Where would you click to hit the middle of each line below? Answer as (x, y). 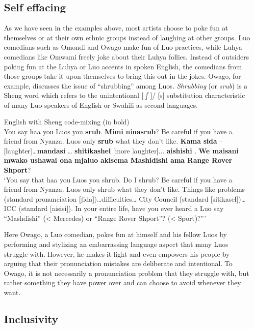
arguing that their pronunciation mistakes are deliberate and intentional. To (118, 263)
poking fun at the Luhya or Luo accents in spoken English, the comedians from (123, 66)
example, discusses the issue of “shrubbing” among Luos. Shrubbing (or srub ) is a (126, 85)
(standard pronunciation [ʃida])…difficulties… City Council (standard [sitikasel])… (125, 198)
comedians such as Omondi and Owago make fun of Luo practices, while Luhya (123, 47)
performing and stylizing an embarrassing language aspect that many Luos (116, 244)
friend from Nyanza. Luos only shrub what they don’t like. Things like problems (125, 189)
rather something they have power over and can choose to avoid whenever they (123, 283)
